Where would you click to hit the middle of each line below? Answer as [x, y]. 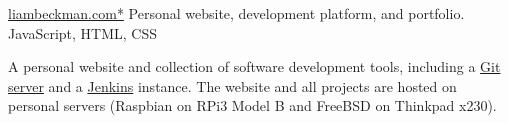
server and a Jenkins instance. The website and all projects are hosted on [232, 85]
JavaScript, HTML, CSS [83, 32]
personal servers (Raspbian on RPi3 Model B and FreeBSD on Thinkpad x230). [252, 105]
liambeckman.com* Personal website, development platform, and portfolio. [236, 13]
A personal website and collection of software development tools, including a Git [254, 66]
